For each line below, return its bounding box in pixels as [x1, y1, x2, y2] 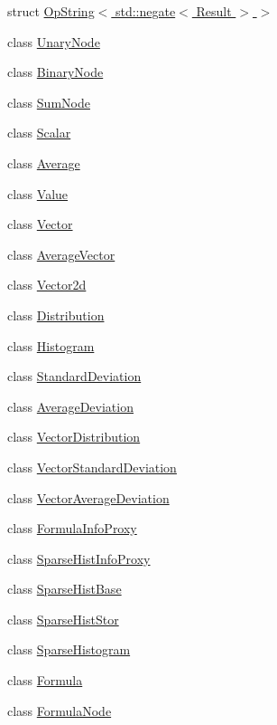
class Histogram [7, 336, 95, 355]
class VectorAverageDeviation [7, 488, 170, 507]
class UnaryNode [7, 32, 100, 51]
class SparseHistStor [7, 609, 119, 628]
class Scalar [7, 123, 71, 142]
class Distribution [7, 305, 105, 324]
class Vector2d [7, 275, 87, 294]
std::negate [115, 2, 176, 20]
